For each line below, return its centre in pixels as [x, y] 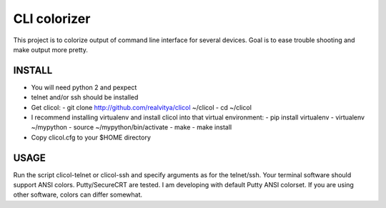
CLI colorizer [52, 19]
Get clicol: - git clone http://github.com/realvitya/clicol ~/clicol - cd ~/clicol [141, 107]
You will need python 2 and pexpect [84, 87]
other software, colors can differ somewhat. [78, 195]
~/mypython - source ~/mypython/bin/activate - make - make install [132, 127]
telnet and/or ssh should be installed [85, 97]
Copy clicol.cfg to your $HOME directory [91, 137]
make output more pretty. [51, 49]
